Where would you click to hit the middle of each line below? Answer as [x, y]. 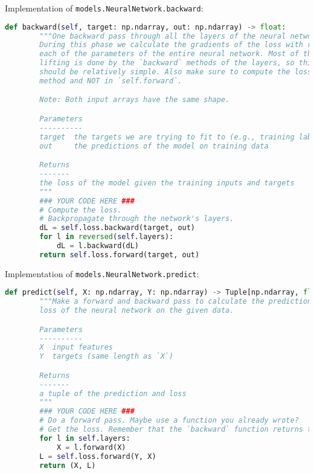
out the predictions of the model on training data [154, 146]
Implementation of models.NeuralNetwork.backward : [104, 8]
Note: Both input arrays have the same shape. [135, 100]
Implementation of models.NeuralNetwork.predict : [102, 273]
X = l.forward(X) [91, 447]
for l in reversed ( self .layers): [107, 237]
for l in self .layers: [85, 438]
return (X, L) [68, 465]
